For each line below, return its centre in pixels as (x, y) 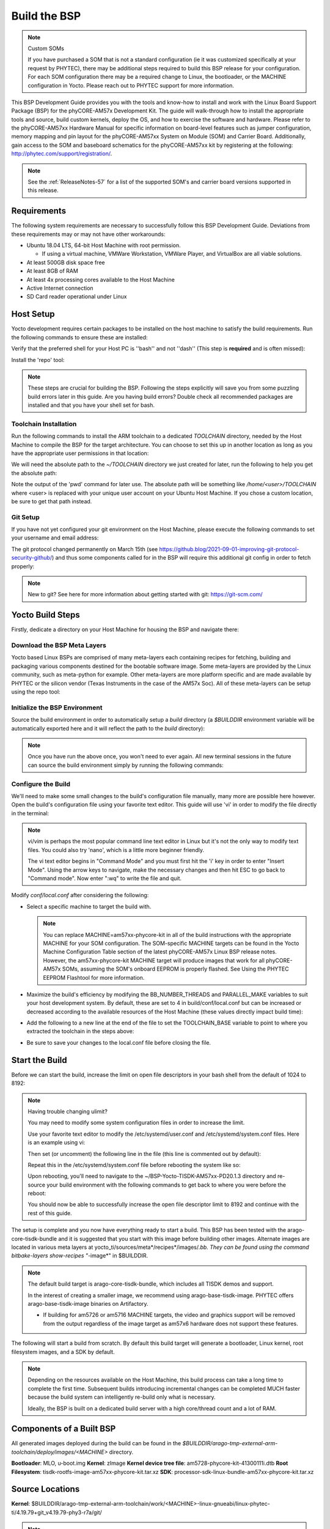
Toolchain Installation (44, 424)
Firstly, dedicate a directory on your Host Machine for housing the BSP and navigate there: (125, 629)
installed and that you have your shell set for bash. (91, 405)
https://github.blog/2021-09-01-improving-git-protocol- (229, 549)
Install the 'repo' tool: (38, 360)
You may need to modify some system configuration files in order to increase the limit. (136, 1123)
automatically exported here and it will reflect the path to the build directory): (108, 728)
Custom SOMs (46, 48)
